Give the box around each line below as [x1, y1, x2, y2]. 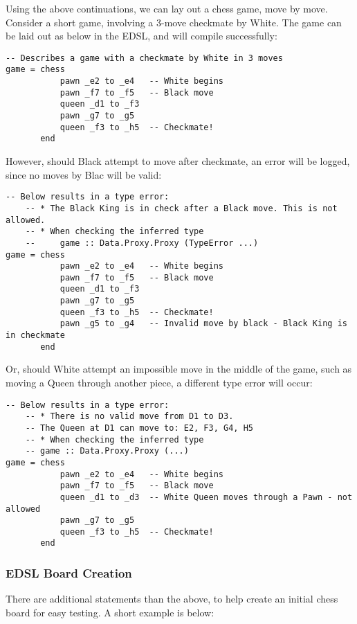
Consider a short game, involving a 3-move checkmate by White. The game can [6, 15, 342, 29]
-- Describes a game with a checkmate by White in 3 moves [6, 53, 283, 63]
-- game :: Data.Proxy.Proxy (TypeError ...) [25, 238, 259, 248]
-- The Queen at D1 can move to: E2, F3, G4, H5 [25, 422, 253, 433]
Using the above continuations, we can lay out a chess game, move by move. [6, 1, 328, 15]
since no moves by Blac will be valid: [6, 167, 162, 181]
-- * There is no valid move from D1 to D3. [25, 411, 234, 422]
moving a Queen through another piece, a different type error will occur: [6, 375, 313, 389]
